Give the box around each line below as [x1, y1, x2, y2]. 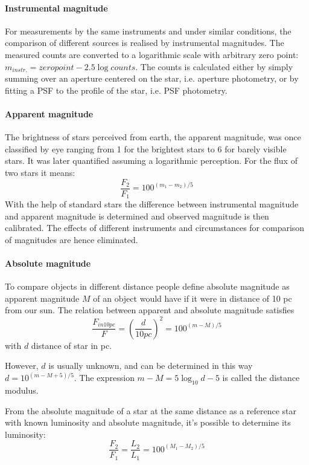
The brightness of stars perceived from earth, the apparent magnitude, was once [5, 131, 301, 143]
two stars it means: [5, 166, 75, 178]
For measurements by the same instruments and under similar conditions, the [5, 24, 291, 37]
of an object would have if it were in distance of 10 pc [93, 291, 292, 304]
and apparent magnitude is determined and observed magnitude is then [5, 209, 269, 222]
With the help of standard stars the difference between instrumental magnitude [5, 198, 299, 210]
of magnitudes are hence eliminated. [5, 233, 138, 246]
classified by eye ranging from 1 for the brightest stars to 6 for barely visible [5, 142, 287, 155]
